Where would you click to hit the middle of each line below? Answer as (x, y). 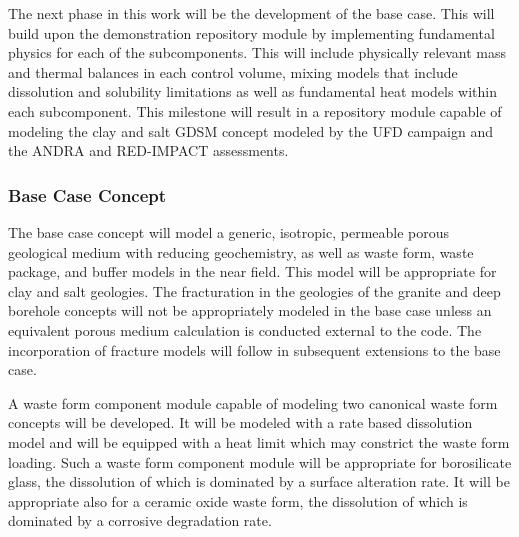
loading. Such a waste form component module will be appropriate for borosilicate (260, 461)
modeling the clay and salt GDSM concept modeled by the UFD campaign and (250, 130)
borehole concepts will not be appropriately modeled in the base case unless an (250, 310)
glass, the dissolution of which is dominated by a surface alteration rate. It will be (259, 481)
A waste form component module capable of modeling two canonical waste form (253, 402)
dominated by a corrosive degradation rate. (140, 520)
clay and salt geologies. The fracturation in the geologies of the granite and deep (254, 290)
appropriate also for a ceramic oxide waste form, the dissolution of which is (238, 500)
